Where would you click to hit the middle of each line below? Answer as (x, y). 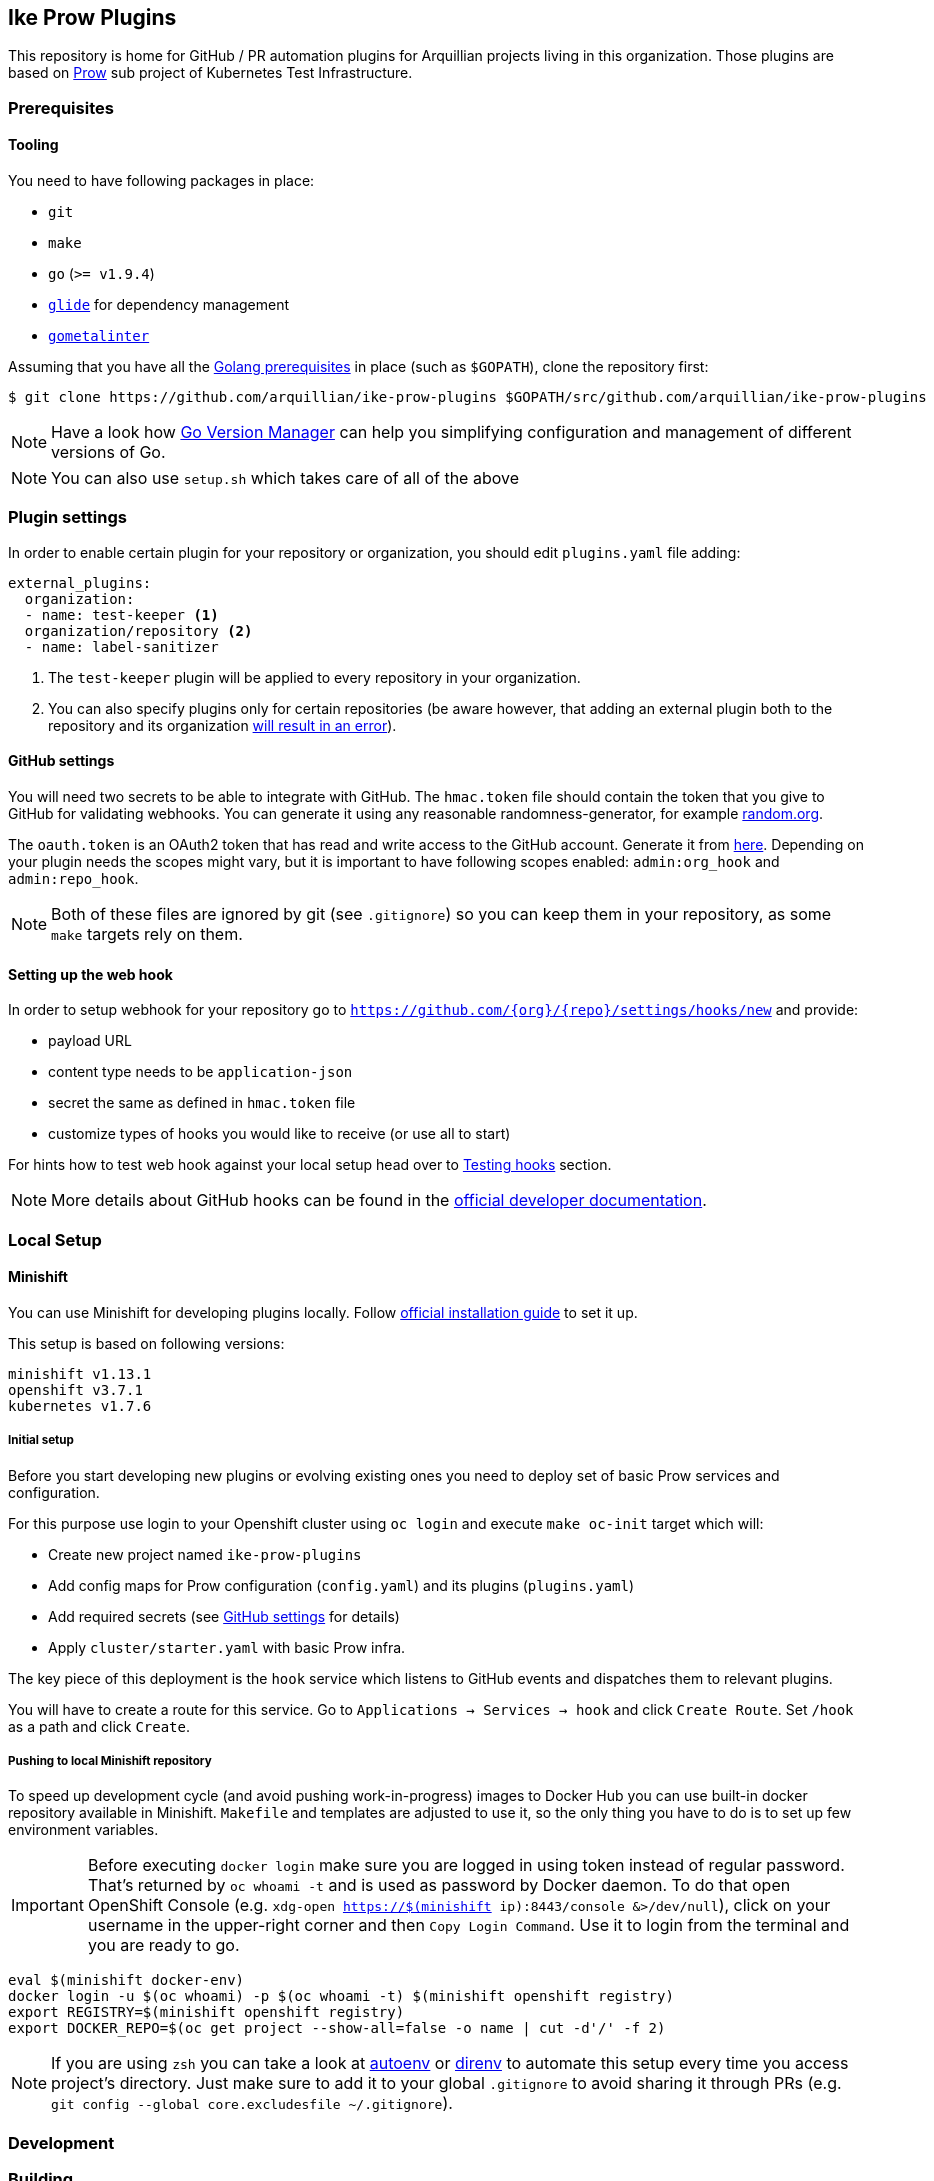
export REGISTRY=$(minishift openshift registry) (206, 2012)
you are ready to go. (163, 1945)
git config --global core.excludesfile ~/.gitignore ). (252, 2103)
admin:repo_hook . (73, 878)
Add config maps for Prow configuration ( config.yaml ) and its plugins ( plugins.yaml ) (341, 1585)
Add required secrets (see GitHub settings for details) (224, 1616)
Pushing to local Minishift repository (110, 1760)
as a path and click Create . (99, 1726)
